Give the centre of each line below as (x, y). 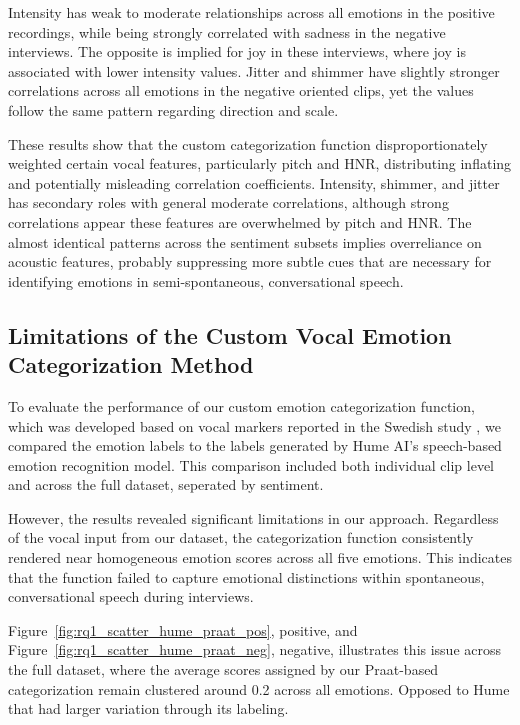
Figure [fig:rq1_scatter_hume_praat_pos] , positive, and (183, 629)
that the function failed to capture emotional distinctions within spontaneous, (246, 576)
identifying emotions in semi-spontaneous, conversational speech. (206, 280)
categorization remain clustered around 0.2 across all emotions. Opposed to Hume (259, 688)
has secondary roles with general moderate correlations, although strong (228, 202)
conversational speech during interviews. (131, 596)
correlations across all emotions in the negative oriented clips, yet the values (241, 90)
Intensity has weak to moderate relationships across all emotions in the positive (251, 12)
